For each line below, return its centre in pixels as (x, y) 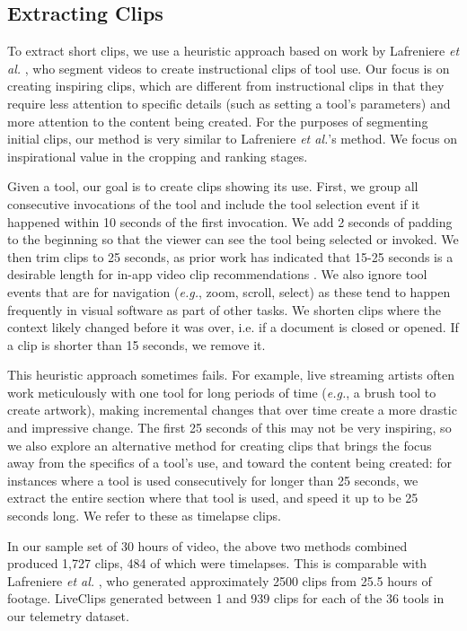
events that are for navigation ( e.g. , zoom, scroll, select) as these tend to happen (229, 291)
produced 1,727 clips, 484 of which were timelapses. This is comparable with (217, 563)
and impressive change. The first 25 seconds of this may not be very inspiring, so (229, 428)
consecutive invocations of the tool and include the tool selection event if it (214, 203)
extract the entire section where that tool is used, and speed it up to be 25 (213, 498)
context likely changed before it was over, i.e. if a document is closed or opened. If (233, 327)
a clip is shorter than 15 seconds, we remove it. (137, 344)
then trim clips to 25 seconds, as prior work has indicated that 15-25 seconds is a (230, 256)
